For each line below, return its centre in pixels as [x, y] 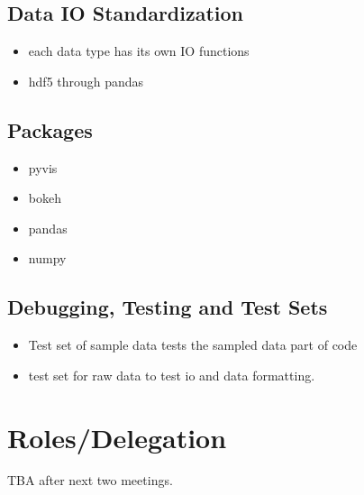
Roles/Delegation [117, 437]
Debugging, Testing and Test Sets [168, 307]
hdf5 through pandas [86, 81]
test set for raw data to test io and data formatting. [172, 375]
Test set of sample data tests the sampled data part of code [193, 345]
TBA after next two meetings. [90, 480]
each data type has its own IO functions [139, 51]
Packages [50, 129]
